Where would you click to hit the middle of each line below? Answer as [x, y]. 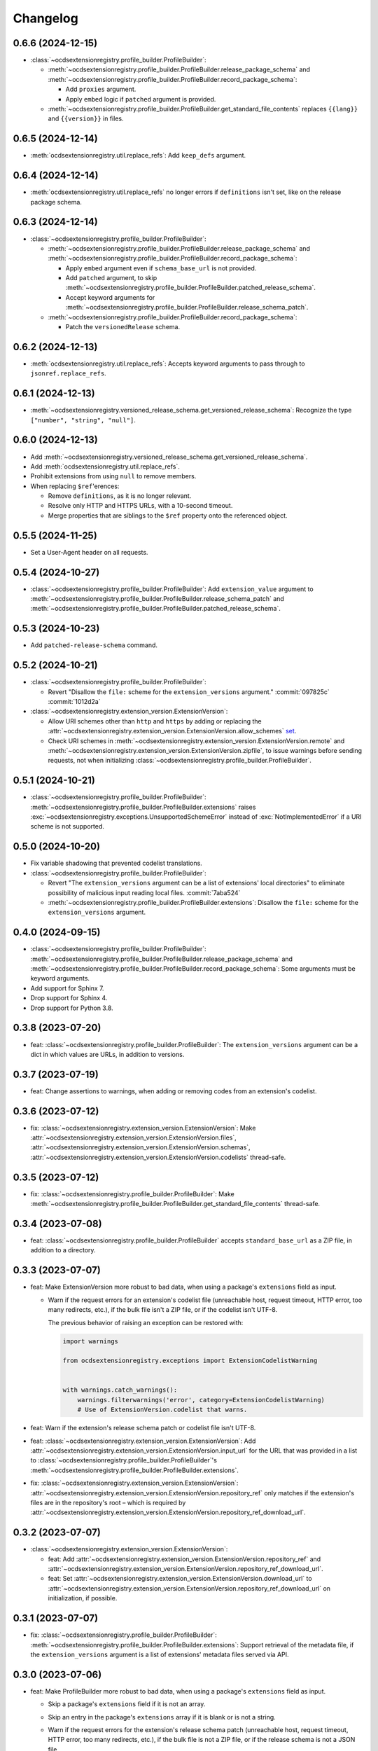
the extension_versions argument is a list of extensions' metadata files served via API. [160, 1654]
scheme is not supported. [67, 826]
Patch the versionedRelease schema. [123, 327]
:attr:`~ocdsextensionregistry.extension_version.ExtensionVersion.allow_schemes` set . [172, 731]
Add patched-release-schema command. [94, 645]
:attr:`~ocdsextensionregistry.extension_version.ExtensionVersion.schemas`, [141, 1147]
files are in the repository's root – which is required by [108, 1502]
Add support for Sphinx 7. [67, 988]
